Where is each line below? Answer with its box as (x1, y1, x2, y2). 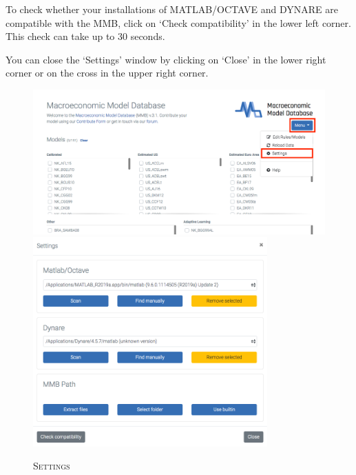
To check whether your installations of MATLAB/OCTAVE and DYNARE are (6, 2, 338, 16)
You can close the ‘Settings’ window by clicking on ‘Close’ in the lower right (6, 52, 326, 66)
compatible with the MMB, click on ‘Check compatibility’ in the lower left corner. (6, 15, 351, 30)
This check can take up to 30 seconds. (6, 29, 165, 43)
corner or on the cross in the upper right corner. (6, 65, 209, 80)
